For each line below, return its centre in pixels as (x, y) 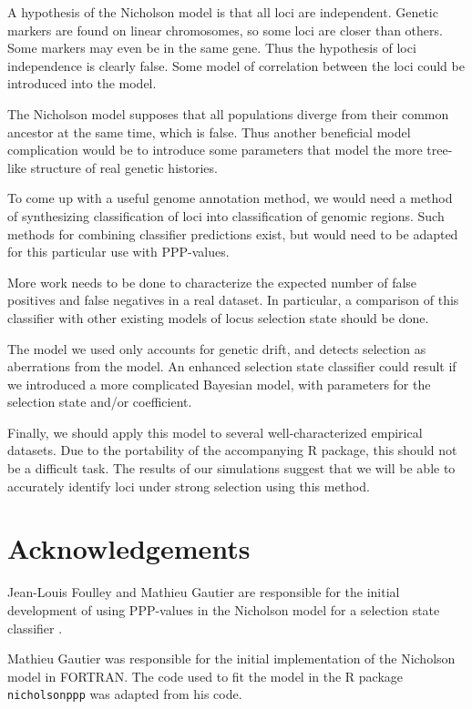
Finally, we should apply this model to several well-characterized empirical (215, 432)
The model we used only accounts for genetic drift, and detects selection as (217, 348)
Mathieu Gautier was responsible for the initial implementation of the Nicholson (231, 658)
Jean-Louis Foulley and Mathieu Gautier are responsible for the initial (204, 592)
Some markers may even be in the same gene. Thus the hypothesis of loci (212, 48)
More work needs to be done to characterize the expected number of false (212, 282)
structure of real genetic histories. (124, 167)
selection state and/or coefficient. (100, 402)
